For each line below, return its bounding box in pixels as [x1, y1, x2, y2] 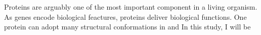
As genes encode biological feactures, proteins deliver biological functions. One [4, 11, 247, 22]
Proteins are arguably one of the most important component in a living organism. [4, 2, 257, 12]
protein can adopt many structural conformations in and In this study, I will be [4, 21, 251, 32]
